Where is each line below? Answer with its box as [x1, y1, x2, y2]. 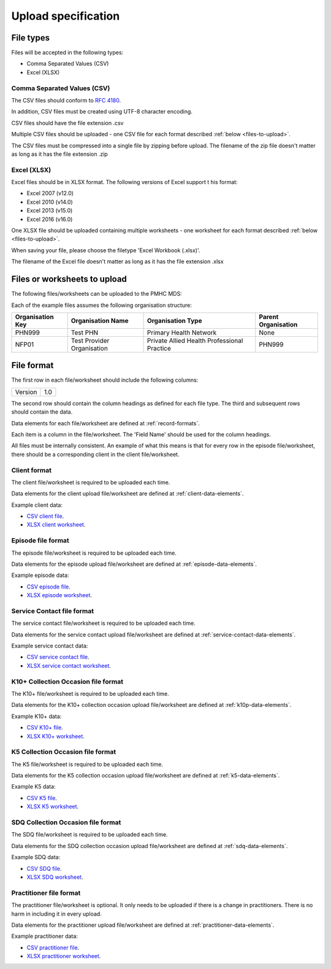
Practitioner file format [11, 889, 81, 897]
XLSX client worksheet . [26, 521, 86, 528]
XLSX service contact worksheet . [26, 662, 112, 669]
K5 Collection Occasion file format [11, 747, 116, 756]
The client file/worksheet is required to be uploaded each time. [11, 479, 170, 486]
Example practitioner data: [11, 933, 78, 940]
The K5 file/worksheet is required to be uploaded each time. [11, 760, 164, 768]
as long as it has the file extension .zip [11, 150, 108, 158]
